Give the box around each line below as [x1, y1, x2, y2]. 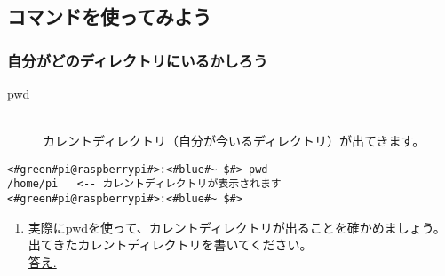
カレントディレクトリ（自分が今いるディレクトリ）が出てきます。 [43, 131, 425, 150]
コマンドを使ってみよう [7, 3, 211, 30]
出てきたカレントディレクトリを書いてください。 [28, 235, 313, 254]
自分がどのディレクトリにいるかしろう [7, 49, 268, 71]
